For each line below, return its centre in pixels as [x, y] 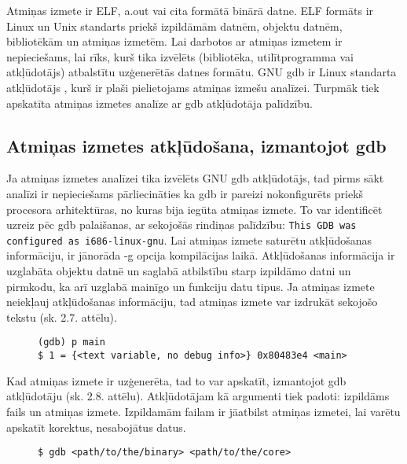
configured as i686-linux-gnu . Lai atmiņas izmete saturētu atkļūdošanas [189, 239]
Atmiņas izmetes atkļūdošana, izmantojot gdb [196, 145]
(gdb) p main [71, 342]
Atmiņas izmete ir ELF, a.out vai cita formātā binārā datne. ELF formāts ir [190, 10]
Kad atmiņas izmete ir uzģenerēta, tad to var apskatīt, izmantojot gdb [176, 380]
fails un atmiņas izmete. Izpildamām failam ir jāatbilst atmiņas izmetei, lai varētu [203, 411]
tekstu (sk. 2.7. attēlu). [62, 317]
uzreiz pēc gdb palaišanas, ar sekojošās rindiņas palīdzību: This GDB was [181, 225]
